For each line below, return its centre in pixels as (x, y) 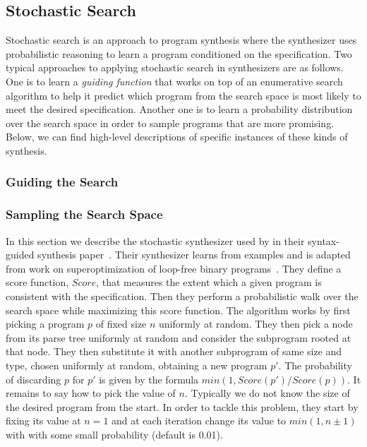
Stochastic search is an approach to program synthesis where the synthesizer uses (181, 40)
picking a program (45, 324)
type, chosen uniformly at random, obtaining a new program (137, 365)
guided (20, 255)
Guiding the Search (62, 182)
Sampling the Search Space (84, 214)
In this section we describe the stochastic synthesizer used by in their (155, 240)
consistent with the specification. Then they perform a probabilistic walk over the (182, 296)
